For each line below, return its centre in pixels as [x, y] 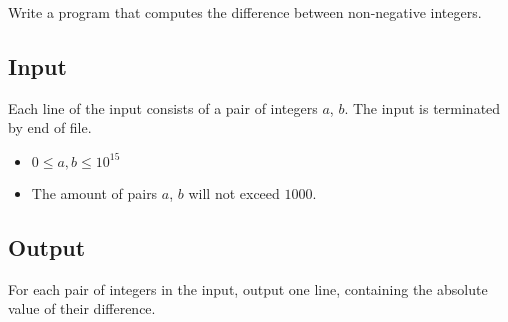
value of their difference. [82, 308]
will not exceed [234, 192]
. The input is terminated [422, 107]
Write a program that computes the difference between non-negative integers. [245, 12]
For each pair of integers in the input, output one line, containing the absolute [248, 288]
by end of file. [50, 127]
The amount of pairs [94, 192]
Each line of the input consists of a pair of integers [163, 107]
